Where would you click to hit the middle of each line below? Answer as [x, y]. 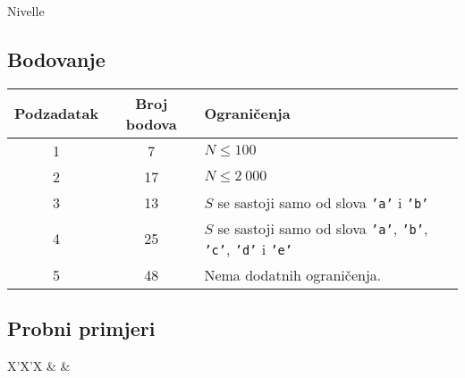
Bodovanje [56, 59]
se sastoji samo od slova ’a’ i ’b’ [323, 202]
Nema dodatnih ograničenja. [293, 274]
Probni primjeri [81, 328]
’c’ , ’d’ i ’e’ [248, 248]
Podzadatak [57, 113]
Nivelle [26, 11]
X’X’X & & [39, 365]
